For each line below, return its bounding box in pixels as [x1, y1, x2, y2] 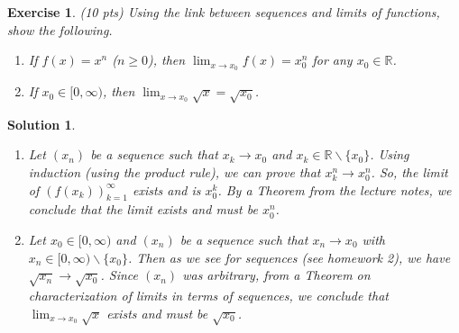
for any [312, 50, 353, 69]
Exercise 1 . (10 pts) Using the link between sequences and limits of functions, [7, 3, 440, 21]
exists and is [132, 180, 201, 199]
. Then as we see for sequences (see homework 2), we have [128, 247, 451, 266]
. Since [100, 265, 138, 284]
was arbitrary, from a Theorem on [182, 265, 371, 284]
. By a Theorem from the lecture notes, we [217, 180, 452, 199]
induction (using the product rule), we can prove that [28, 163, 321, 181]
